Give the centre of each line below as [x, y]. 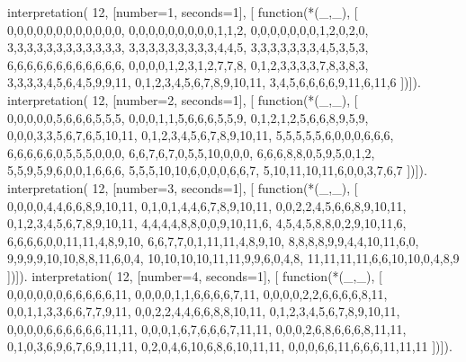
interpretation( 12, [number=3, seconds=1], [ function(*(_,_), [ [183, 187]
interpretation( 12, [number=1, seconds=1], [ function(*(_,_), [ [183, 12]
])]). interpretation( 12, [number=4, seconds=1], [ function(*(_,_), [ [195, 275]
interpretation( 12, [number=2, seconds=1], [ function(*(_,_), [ [183, 99]
